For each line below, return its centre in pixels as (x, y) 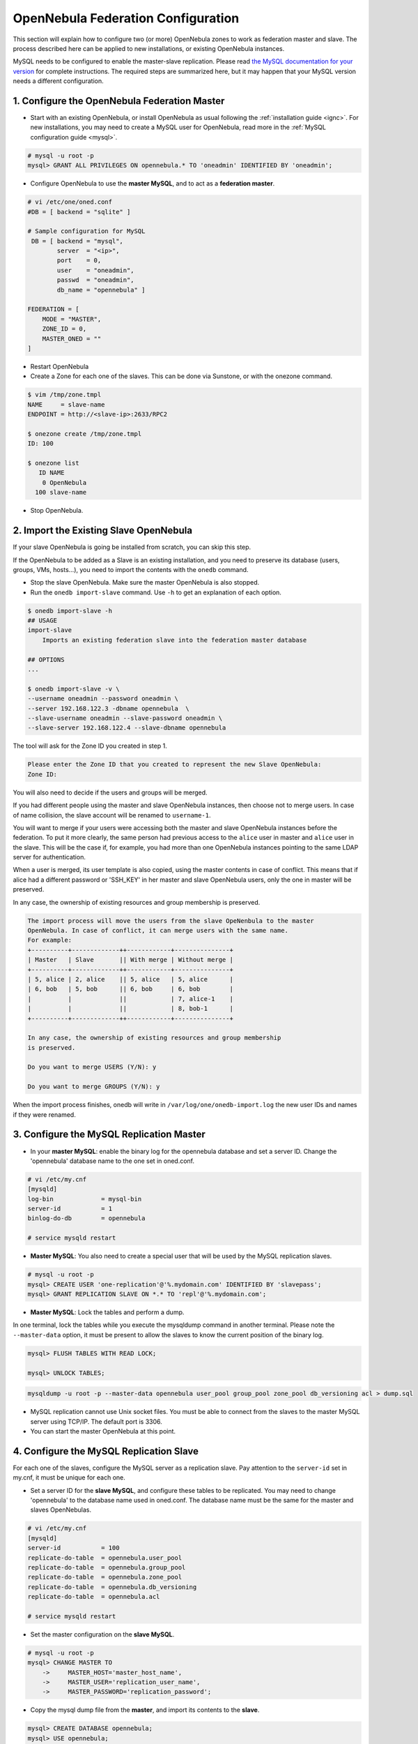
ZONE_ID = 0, (64, 329)
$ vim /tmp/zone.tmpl (64, 395)
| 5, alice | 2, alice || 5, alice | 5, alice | (130, 979)
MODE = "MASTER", (72, 319)
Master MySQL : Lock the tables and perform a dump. (107, 1312)
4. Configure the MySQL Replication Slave (106, 1451)
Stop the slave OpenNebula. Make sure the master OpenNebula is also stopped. (145, 582)
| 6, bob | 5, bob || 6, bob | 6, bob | (130, 989)
